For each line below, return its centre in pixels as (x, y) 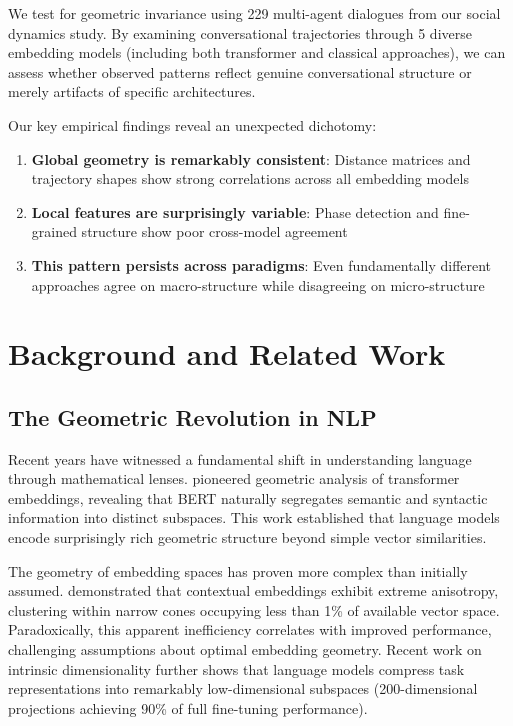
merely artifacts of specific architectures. (132, 91)
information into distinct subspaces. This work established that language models (254, 517)
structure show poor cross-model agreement (214, 231)
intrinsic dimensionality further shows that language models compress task (236, 668)
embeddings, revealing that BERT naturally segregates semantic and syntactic (248, 497)
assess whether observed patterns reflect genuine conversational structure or (240, 71)
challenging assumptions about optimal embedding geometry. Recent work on (245, 649)
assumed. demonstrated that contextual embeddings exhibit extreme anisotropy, (253, 590)
